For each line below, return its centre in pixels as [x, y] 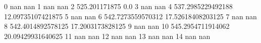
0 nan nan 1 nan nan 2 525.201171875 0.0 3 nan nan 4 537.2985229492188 [118, 6]
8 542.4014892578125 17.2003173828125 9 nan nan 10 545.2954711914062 [117, 26]
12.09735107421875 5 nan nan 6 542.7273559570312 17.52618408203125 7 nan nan [130, 16]
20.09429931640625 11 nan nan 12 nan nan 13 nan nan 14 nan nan [107, 36]
